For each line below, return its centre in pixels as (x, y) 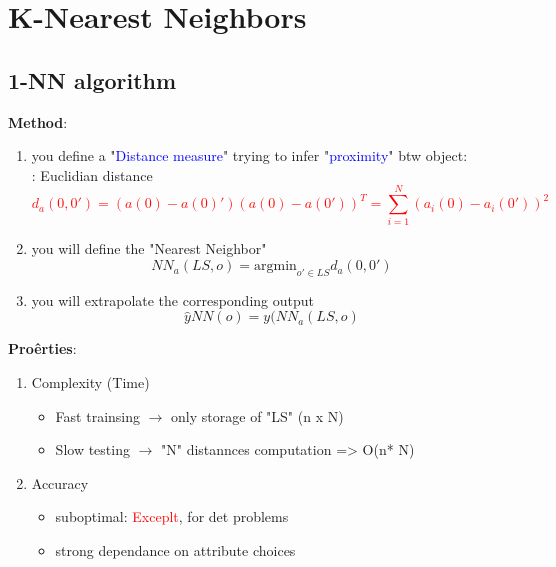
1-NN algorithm (92, 79)
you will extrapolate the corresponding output (172, 299)
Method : (38, 121)
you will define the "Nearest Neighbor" (149, 248)
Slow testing (92, 449)
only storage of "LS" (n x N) (257, 415)
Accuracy (60, 482)
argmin (275, 266)
